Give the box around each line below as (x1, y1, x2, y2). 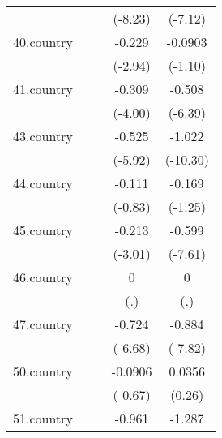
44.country (13, 174, 73, 192)
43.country (13, 127, 73, 145)
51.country (13, 409, 73, 427)
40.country (13, 32, 73, 51)
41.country (13, 79, 73, 98)
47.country (13, 315, 73, 333)
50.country (13, 362, 73, 380)
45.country (13, 221, 73, 239)
